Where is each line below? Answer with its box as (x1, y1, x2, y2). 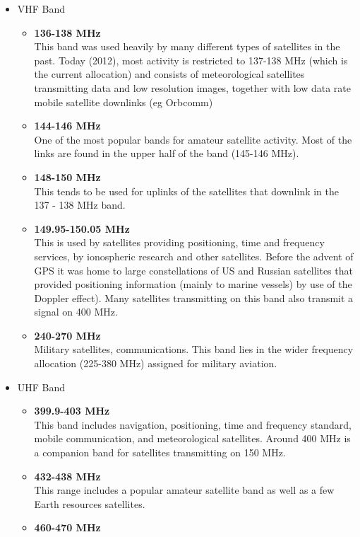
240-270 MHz (34, 328, 101, 342)
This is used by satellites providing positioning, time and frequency (34, 235, 325, 250)
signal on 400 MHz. (34, 304, 118, 319)
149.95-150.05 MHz (34, 221, 130, 236)
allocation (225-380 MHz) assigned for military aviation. (34, 356, 277, 371)
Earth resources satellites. (34, 496, 145, 511)
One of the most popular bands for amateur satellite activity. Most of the (34, 132, 352, 146)
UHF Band (17, 379, 66, 394)
